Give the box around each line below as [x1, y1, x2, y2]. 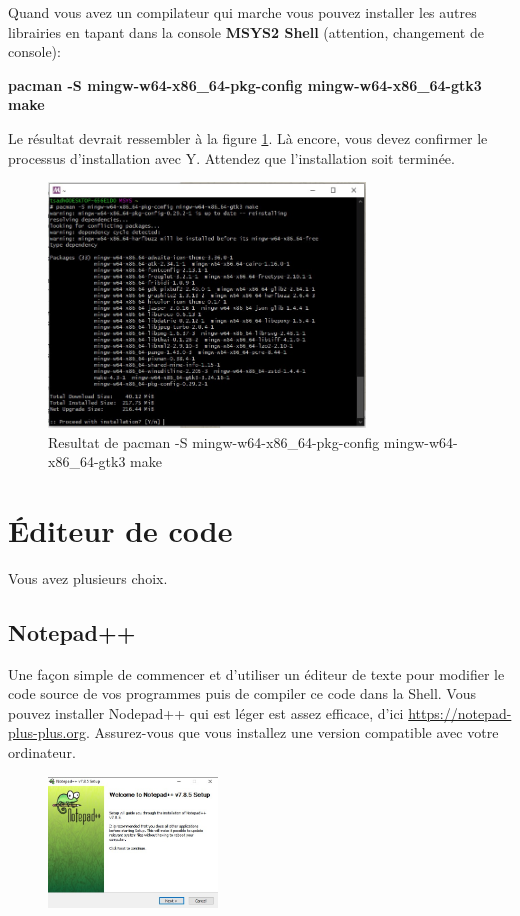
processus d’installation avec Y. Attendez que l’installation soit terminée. [8, 147, 455, 168]
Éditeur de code [8, 509, 233, 550]
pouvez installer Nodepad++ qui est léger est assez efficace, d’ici [8, 702, 404, 723]
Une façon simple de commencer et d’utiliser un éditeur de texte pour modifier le [8, 663, 505, 684]
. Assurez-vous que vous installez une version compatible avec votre [86, 722, 499, 743]
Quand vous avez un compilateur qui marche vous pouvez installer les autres [8, 2, 477, 22]
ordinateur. [8, 742, 76, 763]
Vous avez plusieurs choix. [8, 567, 168, 588]
